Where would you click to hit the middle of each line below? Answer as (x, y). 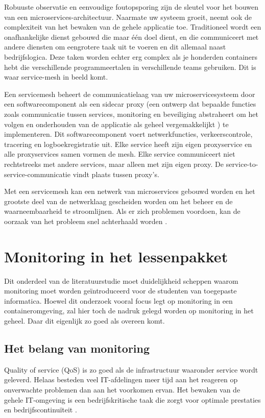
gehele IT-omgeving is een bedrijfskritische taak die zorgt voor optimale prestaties (132, 399)
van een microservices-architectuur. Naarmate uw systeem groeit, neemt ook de (128, 17)
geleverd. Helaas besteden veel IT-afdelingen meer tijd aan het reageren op (121, 379)
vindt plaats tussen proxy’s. (116, 174)
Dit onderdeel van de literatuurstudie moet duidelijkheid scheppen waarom (121, 280)
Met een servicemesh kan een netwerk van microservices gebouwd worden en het (130, 191)
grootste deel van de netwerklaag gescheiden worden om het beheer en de (118, 201)
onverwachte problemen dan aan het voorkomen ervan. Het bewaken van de (122, 389)
